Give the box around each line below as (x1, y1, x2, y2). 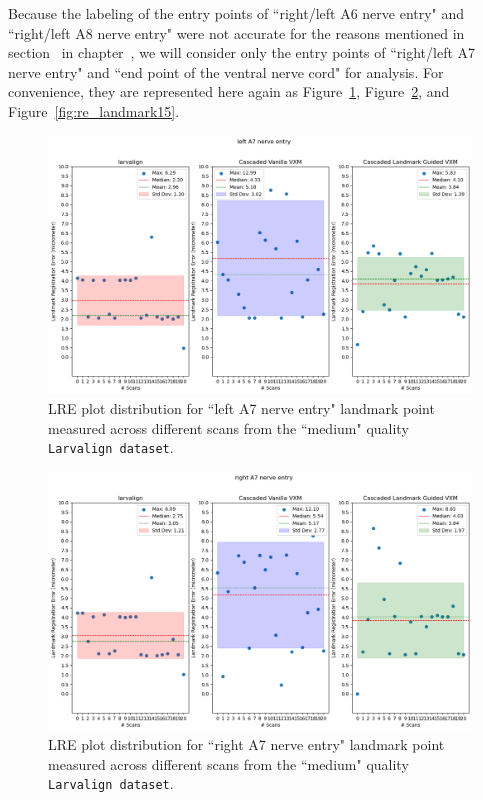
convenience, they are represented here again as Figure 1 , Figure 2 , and (8, 81, 450, 102)
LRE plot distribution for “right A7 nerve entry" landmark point (48, 734, 445, 755)
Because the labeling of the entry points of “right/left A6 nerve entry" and (8, 3, 465, 23)
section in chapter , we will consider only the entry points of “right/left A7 (8, 42, 476, 63)
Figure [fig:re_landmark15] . (8, 100, 180, 121)
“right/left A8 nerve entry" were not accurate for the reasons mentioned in (8, 22, 465, 43)
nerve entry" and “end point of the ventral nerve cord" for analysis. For (8, 61, 444, 82)
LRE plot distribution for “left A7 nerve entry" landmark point (48, 397, 435, 418)
